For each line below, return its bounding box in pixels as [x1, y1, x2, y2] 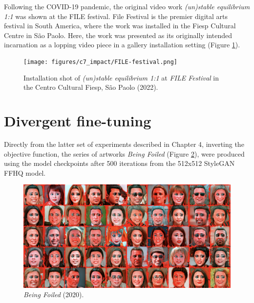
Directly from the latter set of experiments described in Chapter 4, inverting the [4, 139, 244, 149]
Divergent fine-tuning [4, 111, 151, 130]
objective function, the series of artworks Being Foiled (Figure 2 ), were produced [4, 148, 245, 159]
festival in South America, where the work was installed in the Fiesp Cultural [4, 20, 236, 31]
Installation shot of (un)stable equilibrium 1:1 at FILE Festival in [23, 72, 219, 82]
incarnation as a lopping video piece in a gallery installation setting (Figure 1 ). [4, 40, 240, 50]
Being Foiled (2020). [23, 289, 84, 300]
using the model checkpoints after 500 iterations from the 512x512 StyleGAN [4, 158, 235, 168]
